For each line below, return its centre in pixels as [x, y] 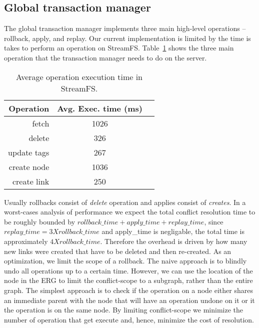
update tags [29, 152]
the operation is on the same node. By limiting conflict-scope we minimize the [123, 310]
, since [214, 221]
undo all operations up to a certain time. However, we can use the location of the [128, 270]
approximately [26, 241]
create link [31, 181]
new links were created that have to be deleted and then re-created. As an [118, 251]
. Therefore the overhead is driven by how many [174, 241]
